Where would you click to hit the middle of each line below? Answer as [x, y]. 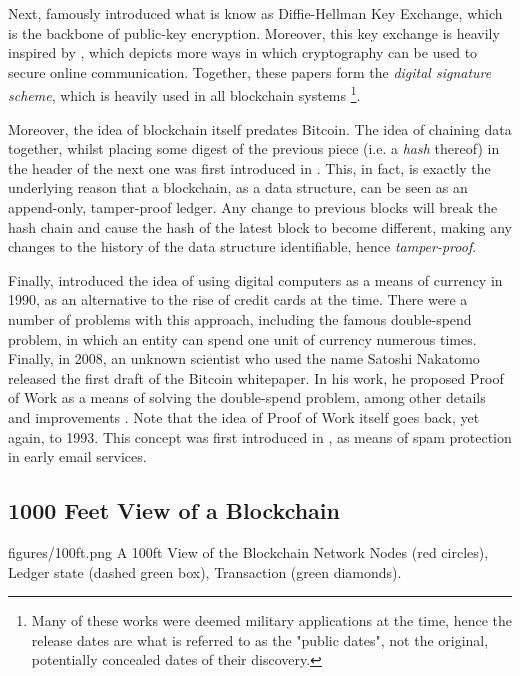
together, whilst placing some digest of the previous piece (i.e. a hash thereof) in [254, 148]
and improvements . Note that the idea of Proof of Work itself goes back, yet [244, 416]
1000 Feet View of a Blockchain [174, 510]
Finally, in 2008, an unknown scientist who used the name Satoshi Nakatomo [244, 358]
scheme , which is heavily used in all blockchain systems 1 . [184, 94]
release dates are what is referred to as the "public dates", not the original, [260, 639]
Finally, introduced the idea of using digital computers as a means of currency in [255, 279]
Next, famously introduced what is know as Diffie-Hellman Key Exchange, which [255, 13]
